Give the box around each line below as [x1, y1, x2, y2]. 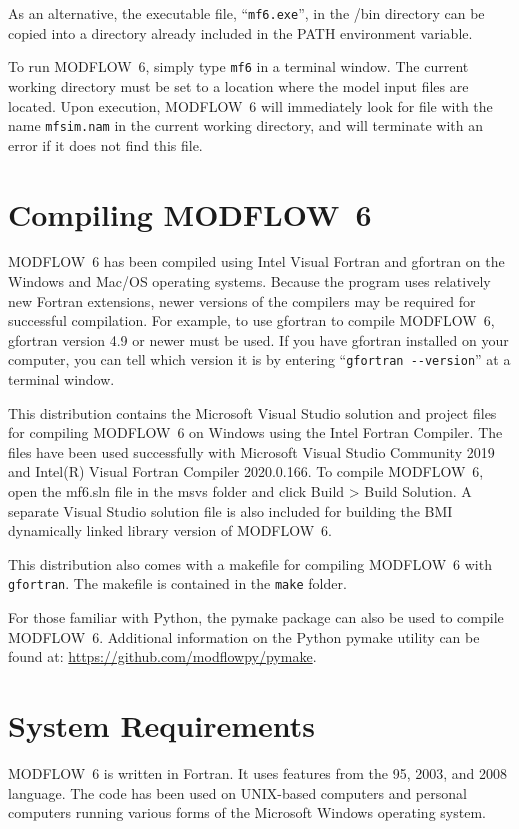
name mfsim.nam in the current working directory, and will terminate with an [8, 115, 483, 136]
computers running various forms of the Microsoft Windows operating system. [8, 802, 486, 823]
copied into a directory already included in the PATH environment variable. [8, 22, 473, 43]
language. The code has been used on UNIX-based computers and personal [8, 782, 467, 803]
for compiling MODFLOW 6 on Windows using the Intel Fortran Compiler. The [8, 422, 503, 443]
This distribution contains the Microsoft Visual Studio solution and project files [8, 402, 497, 423]
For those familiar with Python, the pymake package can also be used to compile [8, 607, 504, 628]
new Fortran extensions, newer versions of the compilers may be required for [8, 290, 476, 311]
